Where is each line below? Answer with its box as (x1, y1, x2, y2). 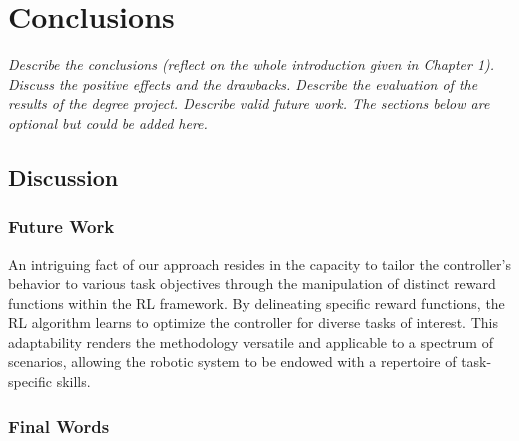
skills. (56, 371, 91, 392)
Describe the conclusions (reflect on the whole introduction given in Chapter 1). (8, 54, 495, 75)
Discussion (8, 161, 119, 192)
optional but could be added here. (8, 112, 208, 133)
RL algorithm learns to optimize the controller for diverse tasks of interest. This (8, 312, 498, 333)
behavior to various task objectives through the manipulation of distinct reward (8, 273, 496, 294)
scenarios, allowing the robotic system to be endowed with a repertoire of (8, 351, 457, 372)
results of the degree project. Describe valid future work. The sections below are (8, 93, 490, 114)
